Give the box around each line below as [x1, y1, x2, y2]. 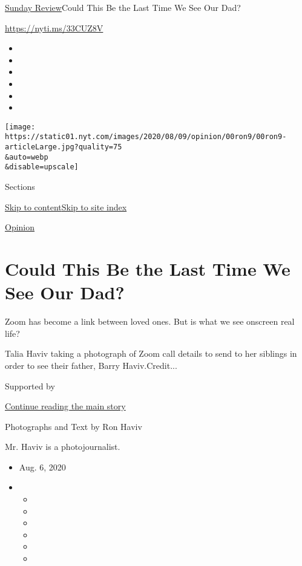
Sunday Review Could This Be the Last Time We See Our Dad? [5, 1, 241, 13]
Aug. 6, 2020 [19, 460, 66, 473]
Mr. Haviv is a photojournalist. [5, 440, 120, 453]
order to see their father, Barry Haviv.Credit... [5, 359, 177, 371]
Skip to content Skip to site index [5, 200, 127, 213]
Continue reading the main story [5, 400, 126, 412]
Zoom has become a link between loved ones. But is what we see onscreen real [5, 315, 295, 328]
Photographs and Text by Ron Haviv [5, 420, 142, 432]
